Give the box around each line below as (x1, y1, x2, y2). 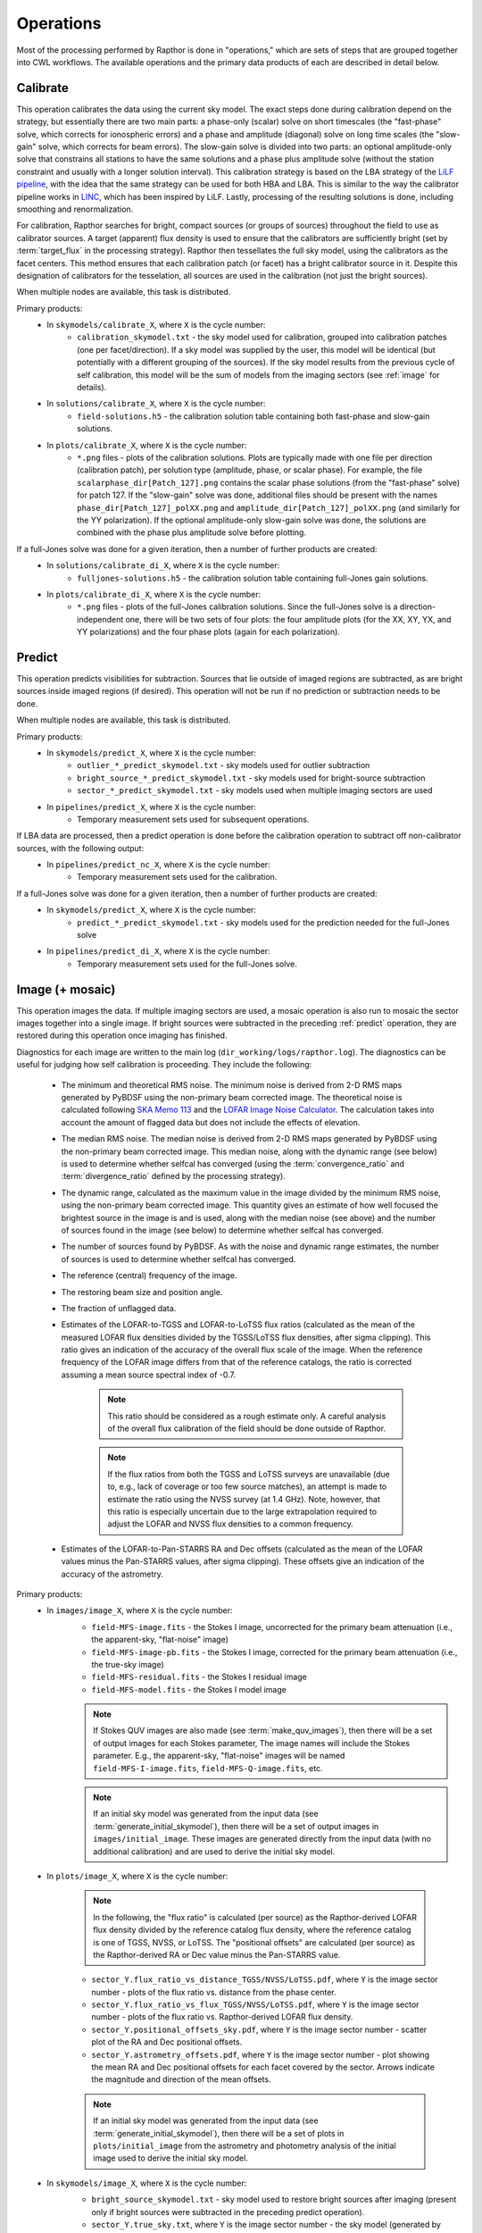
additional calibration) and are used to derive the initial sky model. (93, 1845, 336, 1857)
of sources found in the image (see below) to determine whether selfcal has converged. (61, 1225, 384, 1235)
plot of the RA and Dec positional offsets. (91, 2036, 243, 2047)
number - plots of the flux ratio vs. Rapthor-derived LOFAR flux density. (91, 2011, 353, 2022)
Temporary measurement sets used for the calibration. (77, 872, 278, 882)
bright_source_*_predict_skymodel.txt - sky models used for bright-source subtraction (77, 773, 426, 783)
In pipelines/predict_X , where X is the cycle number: (46, 801, 256, 812)
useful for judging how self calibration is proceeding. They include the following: (16, 1059, 312, 1070)
